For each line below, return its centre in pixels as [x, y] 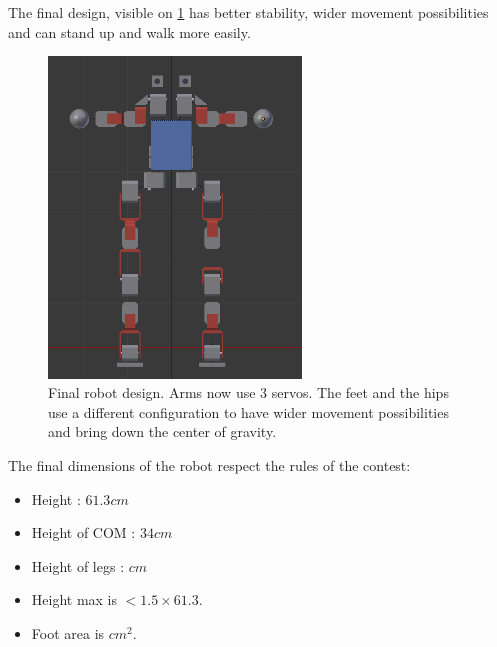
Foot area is [68, 632]
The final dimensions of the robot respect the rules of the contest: [209, 465]
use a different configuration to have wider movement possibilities [248, 411]
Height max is [74, 599]
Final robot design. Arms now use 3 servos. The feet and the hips [248, 392]
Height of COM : [83, 532]
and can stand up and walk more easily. [129, 31]
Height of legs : [78, 565]
